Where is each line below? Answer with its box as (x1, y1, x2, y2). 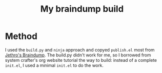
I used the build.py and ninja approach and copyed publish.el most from (5, 47, 155, 53)
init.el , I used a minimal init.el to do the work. (5, 62, 104, 68)
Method (5, 31, 38, 42)
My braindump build (40, 3, 124, 15)
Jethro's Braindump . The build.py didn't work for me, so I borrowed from (5, 52, 151, 58)
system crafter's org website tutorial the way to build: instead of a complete (5, 57, 157, 63)
